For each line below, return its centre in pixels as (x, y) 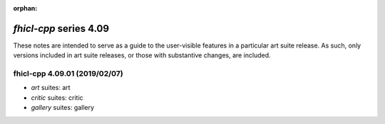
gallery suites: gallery (63, 108)
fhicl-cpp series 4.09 (61, 28)
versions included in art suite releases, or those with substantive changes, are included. (142, 55)
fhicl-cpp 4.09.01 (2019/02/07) (68, 74)
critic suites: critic (57, 97)
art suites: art (51, 88)
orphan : (25, 8)
